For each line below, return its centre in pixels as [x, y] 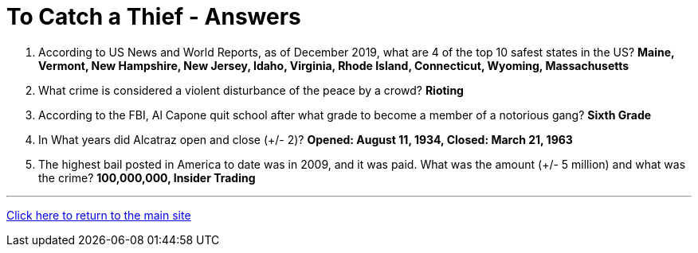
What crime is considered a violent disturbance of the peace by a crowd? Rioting [251, 90]
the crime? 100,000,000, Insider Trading [147, 177]
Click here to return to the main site [99, 215]
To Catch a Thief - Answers [154, 17]
